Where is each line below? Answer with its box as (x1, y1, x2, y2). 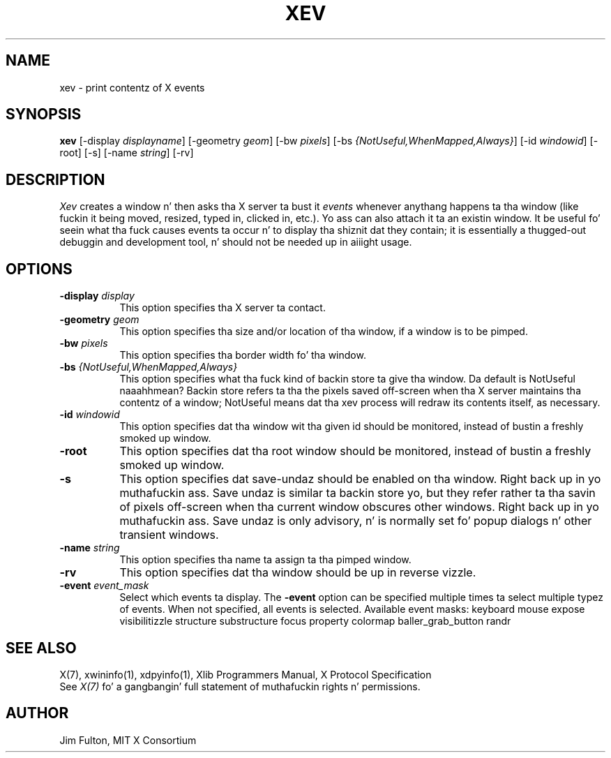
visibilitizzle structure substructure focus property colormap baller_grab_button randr (119, 615, 511, 627)
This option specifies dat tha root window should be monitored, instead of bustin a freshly (119, 444, 591, 459)
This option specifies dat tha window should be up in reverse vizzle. (119, 565, 476, 580)
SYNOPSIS (6, 105, 82, 124)
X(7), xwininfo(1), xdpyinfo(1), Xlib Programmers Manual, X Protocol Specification (59, 668, 432, 681)
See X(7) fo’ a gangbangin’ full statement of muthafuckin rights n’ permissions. (59, 680, 421, 692)
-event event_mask (59, 579, 149, 592)
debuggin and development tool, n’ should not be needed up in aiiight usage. (59, 236, 412, 248)
